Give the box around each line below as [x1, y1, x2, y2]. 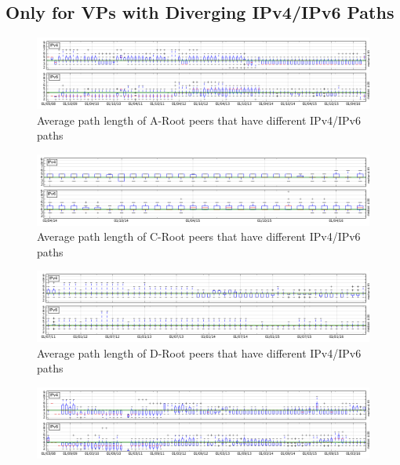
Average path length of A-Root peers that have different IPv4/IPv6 [37, 111, 361, 128]
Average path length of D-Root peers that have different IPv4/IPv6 [37, 344, 362, 361]
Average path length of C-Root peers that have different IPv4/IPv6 [37, 228, 361, 245]
